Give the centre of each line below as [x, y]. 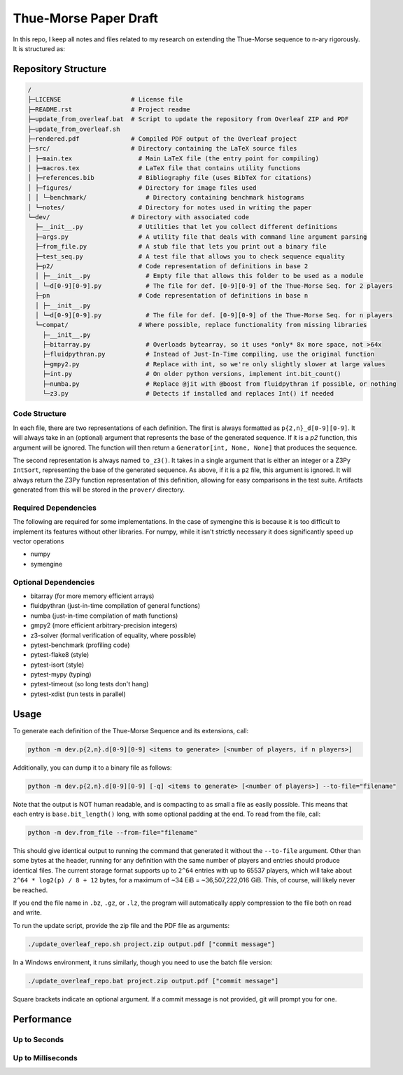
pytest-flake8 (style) [60, 655]
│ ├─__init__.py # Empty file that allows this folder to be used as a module [199, 276]
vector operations [38, 541]
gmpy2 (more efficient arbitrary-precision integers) [104, 625]
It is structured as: [39, 48]
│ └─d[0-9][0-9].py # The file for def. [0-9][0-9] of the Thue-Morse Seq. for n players [214, 315]
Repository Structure [60, 69]
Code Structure [40, 414]
